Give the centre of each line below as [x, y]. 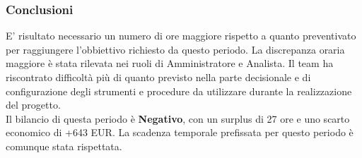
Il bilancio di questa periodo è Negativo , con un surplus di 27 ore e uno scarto [178, 118]
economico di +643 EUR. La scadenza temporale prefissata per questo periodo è [180, 132]
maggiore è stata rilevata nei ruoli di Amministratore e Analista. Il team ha [170, 63]
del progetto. [33, 105]
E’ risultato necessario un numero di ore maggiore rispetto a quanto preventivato [181, 36]
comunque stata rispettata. [64, 146]
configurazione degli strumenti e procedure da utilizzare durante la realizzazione [179, 91]
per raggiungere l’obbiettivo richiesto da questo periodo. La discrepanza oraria [175, 49]
